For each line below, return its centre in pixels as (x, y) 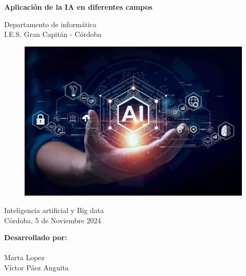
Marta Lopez (24, 257)
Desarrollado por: (36, 237)
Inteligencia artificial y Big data (54, 210)
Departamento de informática (50, 24)
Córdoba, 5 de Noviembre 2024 (53, 220)
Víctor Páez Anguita (36, 267)
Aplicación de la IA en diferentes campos (78, 7)
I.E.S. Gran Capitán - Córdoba (53, 34)
